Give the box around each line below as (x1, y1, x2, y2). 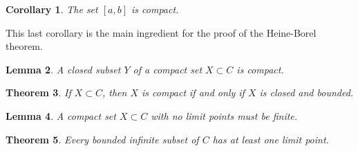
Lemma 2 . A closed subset (6, 62, 121, 76)
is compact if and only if (142, 85, 245, 100)
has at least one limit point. (212, 132, 329, 146)
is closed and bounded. (259, 85, 354, 100)
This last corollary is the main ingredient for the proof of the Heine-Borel (6, 25, 317, 39)
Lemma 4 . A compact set (6, 108, 116, 123)
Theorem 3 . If (6, 85, 71, 100)
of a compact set (133, 62, 202, 76)
